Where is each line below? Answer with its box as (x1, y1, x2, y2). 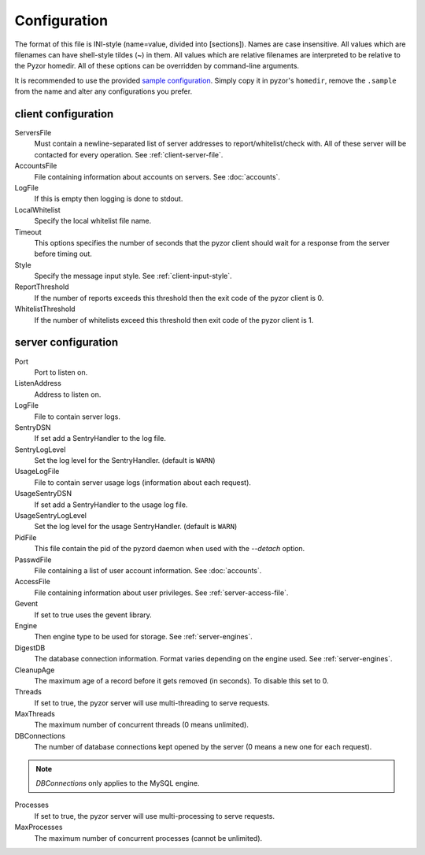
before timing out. (34, 249, 92, 259)
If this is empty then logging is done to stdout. (34, 194, 183, 204)
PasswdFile (14, 555, 52, 564)
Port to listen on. (34, 367, 88, 377)
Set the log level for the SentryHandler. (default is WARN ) (34, 456, 216, 465)
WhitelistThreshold (14, 304, 76, 314)
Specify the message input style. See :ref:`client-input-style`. (34, 272, 232, 281)
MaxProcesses (14, 823, 63, 832)
